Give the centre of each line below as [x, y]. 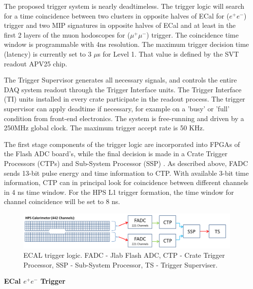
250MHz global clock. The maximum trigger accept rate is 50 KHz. [104, 128]
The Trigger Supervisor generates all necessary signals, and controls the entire [120, 80]
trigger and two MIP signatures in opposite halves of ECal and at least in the [120, 25]
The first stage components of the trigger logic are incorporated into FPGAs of [122, 144]
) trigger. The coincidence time [193, 34]
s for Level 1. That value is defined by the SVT [168, 53]
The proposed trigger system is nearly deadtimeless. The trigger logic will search [124, 6]
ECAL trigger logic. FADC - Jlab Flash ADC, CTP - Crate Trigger [124, 255]
